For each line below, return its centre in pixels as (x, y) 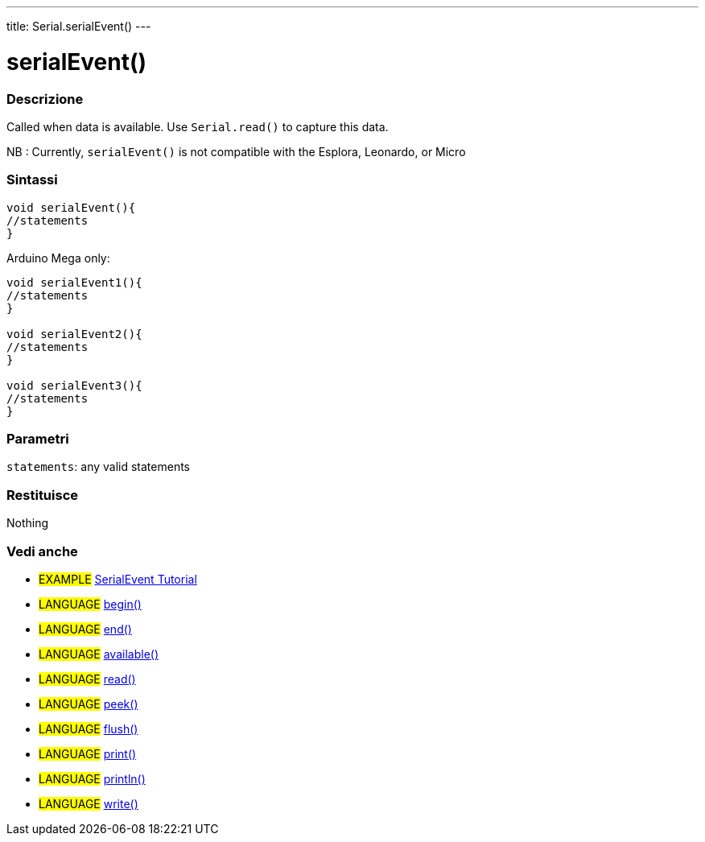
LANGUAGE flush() (89, 728)
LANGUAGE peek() (89, 704)
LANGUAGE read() (87, 679)
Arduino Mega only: (58, 258)
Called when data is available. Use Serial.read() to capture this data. (198, 126)
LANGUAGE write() (89, 803)
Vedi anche (42, 551)
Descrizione (45, 99)
